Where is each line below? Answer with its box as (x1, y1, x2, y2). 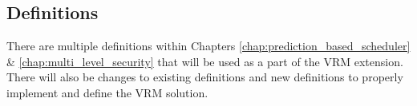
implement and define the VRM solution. (6, 84, 208, 100)
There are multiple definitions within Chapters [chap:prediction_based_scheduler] (6, 37, 411, 54)
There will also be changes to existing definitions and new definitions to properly (6, 69, 403, 85)
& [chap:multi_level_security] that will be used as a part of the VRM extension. (6, 53, 403, 69)
